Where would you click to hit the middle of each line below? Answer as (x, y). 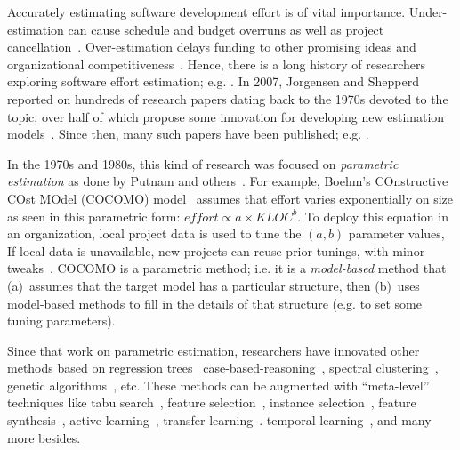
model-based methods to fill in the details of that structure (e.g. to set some (215, 303)
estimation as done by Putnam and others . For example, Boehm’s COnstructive (228, 181)
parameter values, (396, 233)
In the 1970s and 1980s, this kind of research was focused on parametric (203, 163)
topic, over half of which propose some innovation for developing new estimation (226, 116)
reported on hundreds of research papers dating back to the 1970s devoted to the (228, 98)
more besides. (44, 437)
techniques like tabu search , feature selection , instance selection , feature (212, 402)
